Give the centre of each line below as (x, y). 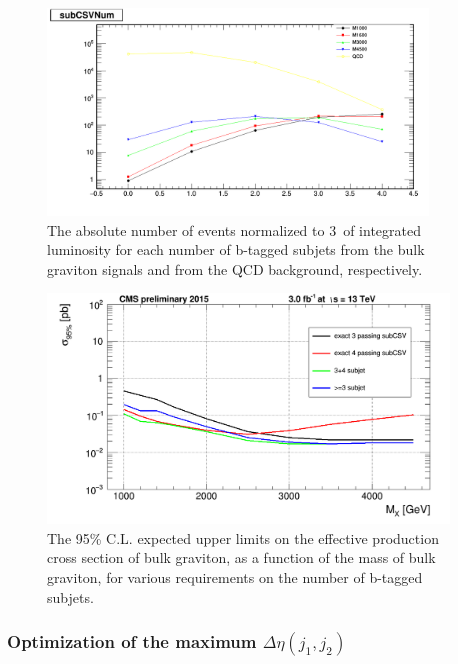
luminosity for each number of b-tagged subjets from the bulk (236, 249)
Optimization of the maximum (132, 641)
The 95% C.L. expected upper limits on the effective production (243, 537)
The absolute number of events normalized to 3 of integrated (234, 229)
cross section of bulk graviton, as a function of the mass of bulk (241, 557)
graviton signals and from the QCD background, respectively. (235, 268)
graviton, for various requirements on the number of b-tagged (235, 576)
